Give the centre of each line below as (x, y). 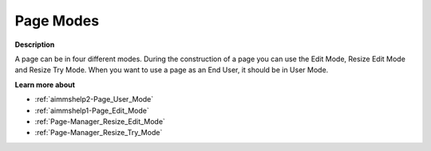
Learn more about (45, 84)
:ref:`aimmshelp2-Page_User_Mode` (94, 99)
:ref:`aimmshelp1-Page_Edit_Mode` (92, 110)
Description (35, 45)
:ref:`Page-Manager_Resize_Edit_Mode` (100, 121)
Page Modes (57, 21)
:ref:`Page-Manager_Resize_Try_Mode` (99, 133)
